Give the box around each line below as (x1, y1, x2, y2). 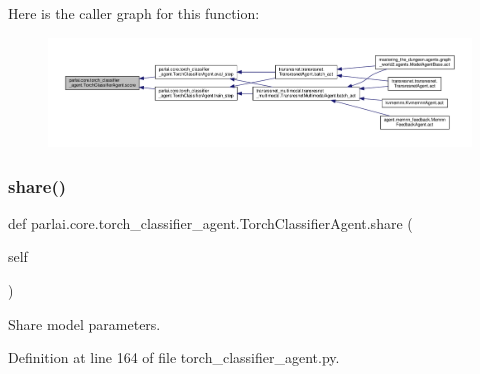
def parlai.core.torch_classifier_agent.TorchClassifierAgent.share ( (8, 212, 413, 233)
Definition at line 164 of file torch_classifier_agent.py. (8, 347, 340, 368)
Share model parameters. (8, 313, 161, 334)
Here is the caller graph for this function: (8, 3, 260, 23)
